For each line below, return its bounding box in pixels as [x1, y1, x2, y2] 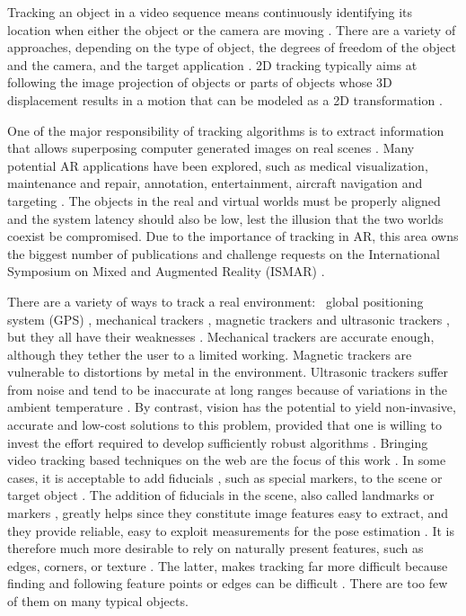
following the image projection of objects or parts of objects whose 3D [7, 73, 392, 92]
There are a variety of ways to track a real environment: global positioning [7, 291, 424, 310]
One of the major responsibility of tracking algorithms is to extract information [7, 121, 444, 139]
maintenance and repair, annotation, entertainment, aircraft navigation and [7, 174, 423, 192]
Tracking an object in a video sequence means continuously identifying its [7, 3, 413, 21]
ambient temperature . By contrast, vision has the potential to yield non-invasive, [7, 397, 456, 416]
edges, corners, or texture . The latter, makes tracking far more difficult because [7, 556, 448, 575]
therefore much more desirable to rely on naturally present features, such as [7, 539, 424, 558]
